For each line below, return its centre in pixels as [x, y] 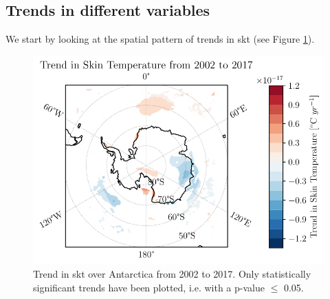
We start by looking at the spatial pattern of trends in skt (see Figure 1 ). [160, 39]
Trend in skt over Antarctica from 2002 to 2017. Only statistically [172, 274]
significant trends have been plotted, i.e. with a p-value [149, 287]
